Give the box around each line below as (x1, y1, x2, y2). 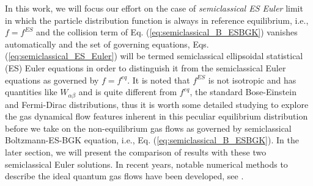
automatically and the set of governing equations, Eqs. (5, 37, 209, 50)
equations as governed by (5, 73, 99, 86)
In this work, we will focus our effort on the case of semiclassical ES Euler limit (5, 2, 303, 14)
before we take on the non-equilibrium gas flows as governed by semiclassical (5, 121, 292, 134)
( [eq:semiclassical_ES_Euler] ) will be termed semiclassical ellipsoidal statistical (5, 49, 303, 62)
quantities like (5, 85, 57, 98)
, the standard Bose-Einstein (190, 85, 296, 98)
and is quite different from (78, 85, 177, 98)
